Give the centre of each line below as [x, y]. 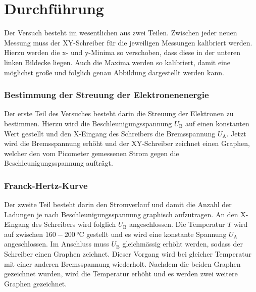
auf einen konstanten [217, 123]
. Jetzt [236, 133]
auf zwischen [24, 234]
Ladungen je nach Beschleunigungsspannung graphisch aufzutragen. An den [121, 214]
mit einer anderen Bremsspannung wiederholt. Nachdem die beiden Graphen [122, 263]
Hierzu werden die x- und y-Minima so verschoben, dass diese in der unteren [122, 52]
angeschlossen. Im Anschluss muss [57, 244]
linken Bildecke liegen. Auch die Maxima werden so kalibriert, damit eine [117, 62]
